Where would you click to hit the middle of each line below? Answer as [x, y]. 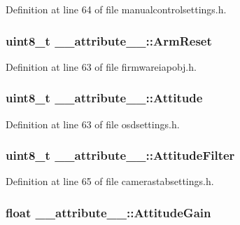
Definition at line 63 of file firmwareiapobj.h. [101, 66]
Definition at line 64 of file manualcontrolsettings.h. [116, 9]
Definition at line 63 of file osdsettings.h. [93, 124]
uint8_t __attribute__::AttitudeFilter [120, 155]
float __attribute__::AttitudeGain [108, 212]
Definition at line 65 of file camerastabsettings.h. [110, 181]
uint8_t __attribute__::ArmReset [109, 40]
